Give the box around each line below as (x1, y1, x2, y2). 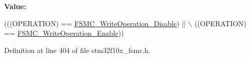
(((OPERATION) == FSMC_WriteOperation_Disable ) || (4, 18, 186, 28)
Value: (4, 1, 26, 11)
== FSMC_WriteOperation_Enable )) (4, 28, 124, 38)
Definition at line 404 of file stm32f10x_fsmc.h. (4, 44, 150, 55)
